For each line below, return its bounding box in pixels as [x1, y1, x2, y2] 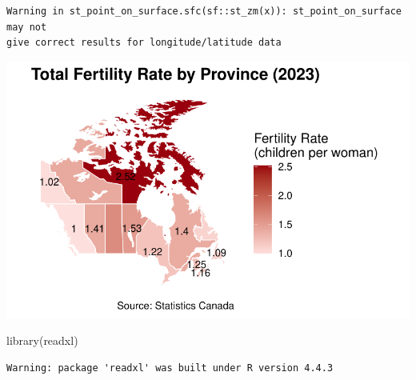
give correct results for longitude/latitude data [6, 37, 282, 49]
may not [6, 21, 47, 33]
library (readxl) [6, 332, 78, 349]
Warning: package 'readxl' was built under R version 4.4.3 [6, 362, 334, 374]
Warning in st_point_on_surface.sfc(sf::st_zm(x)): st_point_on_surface [6, 6, 402, 17]
